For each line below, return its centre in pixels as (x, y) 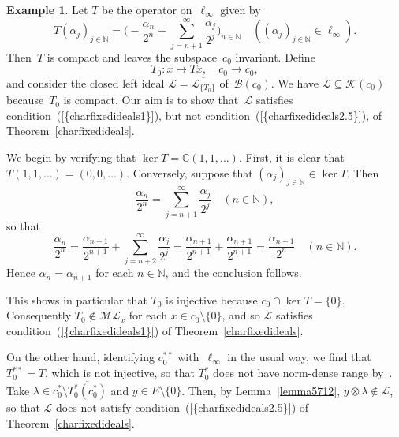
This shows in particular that (77, 299)
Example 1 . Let (47, 9)
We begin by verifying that (71, 157)
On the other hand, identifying (80, 357)
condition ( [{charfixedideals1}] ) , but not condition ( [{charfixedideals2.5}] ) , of (194, 115)
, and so (241, 315)
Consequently (39, 315)
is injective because (212, 299)
